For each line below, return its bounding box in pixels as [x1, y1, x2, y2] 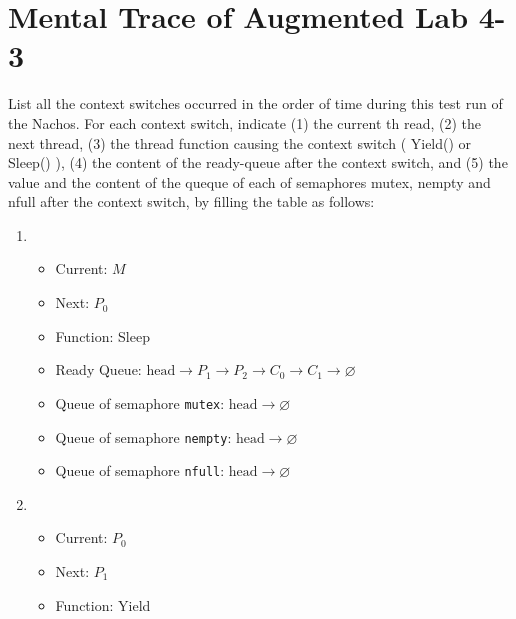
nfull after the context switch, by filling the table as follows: [8, 191, 375, 212]
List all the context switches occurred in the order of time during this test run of [8, 93, 503, 114]
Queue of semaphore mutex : [55, 392, 225, 413]
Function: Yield [55, 594, 151, 615]
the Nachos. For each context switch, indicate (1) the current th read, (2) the [8, 112, 481, 133]
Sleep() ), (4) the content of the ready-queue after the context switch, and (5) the [8, 152, 508, 173]
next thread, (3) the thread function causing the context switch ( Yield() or [8, 132, 472, 153]
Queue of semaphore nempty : [55, 426, 232, 447]
